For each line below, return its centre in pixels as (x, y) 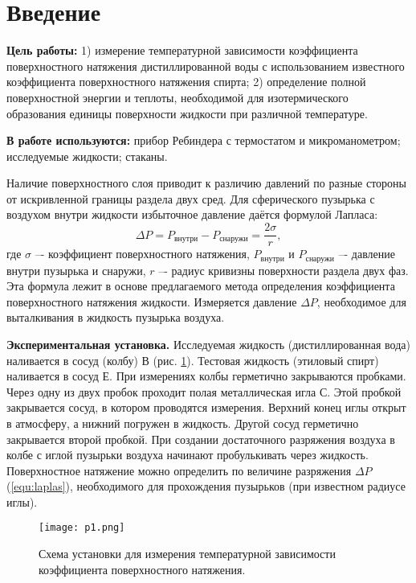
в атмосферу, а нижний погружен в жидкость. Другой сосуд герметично (183, 423)
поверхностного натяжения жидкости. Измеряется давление (152, 301)
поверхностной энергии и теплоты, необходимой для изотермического (177, 97)
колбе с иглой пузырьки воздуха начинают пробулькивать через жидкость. (188, 455)
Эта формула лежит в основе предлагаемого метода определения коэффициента (201, 286)
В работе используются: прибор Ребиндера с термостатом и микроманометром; (204, 140)
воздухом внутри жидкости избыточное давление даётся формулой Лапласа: (192, 214)
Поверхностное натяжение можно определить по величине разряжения (179, 470)
